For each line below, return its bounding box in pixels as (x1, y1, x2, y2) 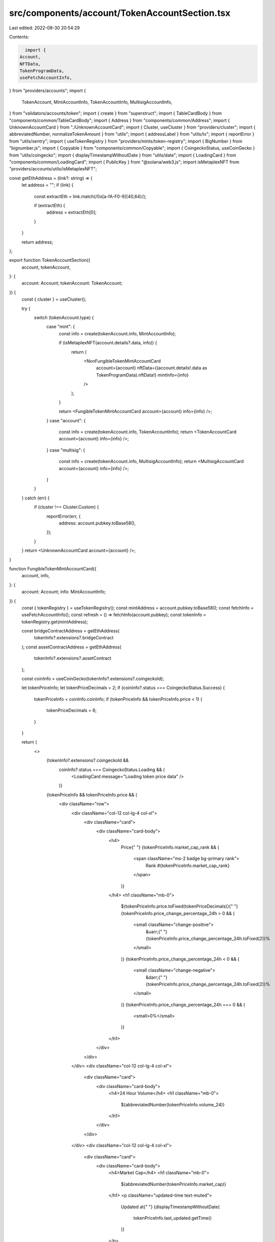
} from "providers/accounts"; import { (9, 87, 86, 94)
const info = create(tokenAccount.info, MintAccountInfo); (59, 330, 176, 336)
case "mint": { (46, 323, 75, 330)
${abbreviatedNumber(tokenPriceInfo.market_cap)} (121, 1181, 226, 1187)
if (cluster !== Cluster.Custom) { (34, 504, 99, 510)
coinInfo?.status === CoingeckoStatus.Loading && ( (59, 767, 165, 773)
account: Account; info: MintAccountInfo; (21, 589, 106, 595)
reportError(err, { (46, 513, 81, 519)
